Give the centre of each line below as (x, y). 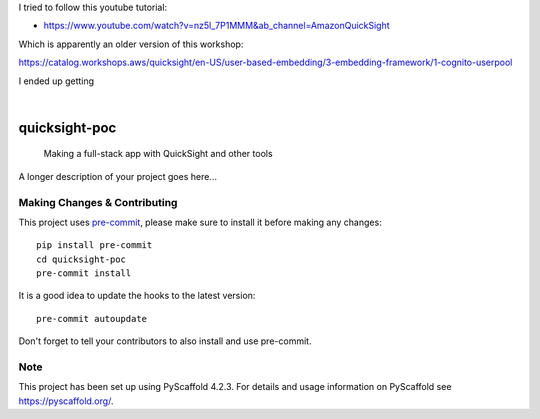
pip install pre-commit (94, 245)
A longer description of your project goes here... (117, 176)
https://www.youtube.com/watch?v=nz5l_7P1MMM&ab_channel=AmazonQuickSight (216, 26)
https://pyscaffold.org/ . (66, 401)
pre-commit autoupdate (92, 318)
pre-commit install (84, 273)
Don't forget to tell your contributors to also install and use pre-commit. (165, 341)
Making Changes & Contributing (98, 202)
